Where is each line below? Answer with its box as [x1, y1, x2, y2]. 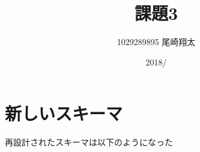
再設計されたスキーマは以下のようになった [5, 136, 173, 148]
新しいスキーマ [5, 101, 123, 126]
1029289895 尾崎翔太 [117, 35, 196, 48]
